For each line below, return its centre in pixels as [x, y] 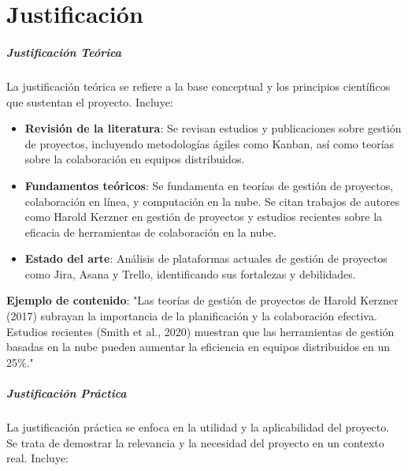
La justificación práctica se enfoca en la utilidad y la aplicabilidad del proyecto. [198, 427]
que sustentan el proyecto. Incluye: [90, 101]
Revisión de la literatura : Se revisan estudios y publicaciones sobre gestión [213, 128]
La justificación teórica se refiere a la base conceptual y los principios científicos [198, 86]
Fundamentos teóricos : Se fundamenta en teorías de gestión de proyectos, [209, 185]
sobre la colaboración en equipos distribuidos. [135, 159]
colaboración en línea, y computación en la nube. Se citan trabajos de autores [212, 201]
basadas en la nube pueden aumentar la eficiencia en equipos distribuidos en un [198, 347]
